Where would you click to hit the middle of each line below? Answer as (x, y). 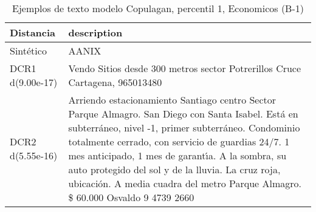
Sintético (28, 51)
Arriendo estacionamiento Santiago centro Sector (172, 100)
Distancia (33, 32)
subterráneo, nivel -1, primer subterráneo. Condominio (184, 128)
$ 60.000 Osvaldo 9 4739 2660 (131, 197)
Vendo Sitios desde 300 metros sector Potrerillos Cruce (185, 68)
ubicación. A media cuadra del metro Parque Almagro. (185, 183)
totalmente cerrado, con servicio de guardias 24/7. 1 (179, 141)
